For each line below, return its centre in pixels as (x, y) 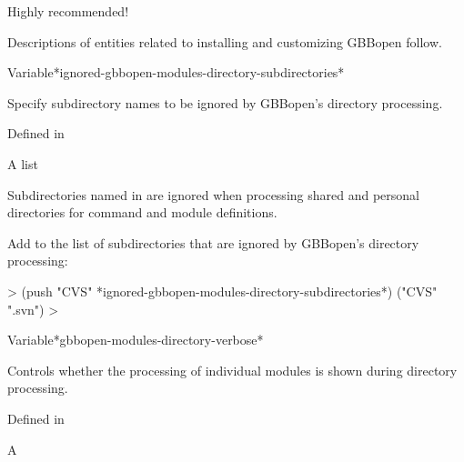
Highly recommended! (68, 11)
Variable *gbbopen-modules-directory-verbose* (136, 340)
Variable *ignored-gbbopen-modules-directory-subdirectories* (176, 72)
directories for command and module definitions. (142, 212)
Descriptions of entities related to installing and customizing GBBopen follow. (225, 41)
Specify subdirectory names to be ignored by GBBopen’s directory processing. (225, 102)
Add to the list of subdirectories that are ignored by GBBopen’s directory (213, 242)
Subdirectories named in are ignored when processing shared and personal (213, 194)
